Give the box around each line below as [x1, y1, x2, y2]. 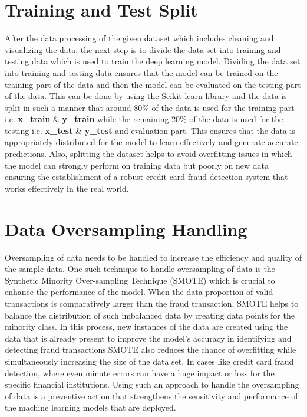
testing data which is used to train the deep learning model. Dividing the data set [5, 55, 301, 67]
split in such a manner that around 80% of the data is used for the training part [5, 101, 295, 113]
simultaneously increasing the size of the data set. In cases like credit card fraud [5, 354, 294, 367]
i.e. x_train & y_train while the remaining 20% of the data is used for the [5, 113, 283, 125]
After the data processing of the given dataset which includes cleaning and [5, 32, 274, 44]
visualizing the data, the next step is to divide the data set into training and [5, 43, 281, 55]
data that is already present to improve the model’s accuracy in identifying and [5, 331, 292, 344]
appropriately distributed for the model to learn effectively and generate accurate [5, 136, 298, 148]
